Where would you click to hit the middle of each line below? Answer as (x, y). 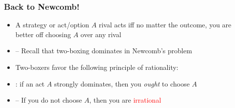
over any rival (101, 34)
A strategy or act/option (52, 25)
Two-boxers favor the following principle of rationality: (97, 67)
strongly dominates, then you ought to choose (122, 83)
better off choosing (43, 34)
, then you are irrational (125, 100)
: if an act (30, 83)
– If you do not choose (49, 100)
